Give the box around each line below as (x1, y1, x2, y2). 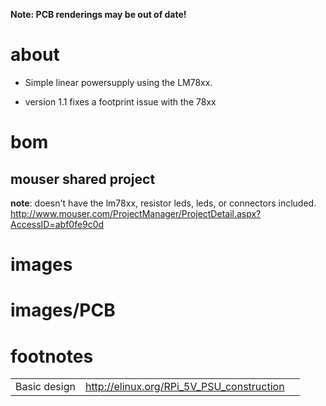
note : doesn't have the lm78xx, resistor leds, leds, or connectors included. (10, 197, 317, 209)
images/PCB (10, 299, 116, 322)
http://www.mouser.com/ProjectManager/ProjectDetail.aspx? (10, 207, 262, 219)
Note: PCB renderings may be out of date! (10, 9, 187, 20)
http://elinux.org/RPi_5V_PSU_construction (84, 380, 285, 394)
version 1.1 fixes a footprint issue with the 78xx (24, 95, 217, 108)
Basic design (15, 380, 76, 394)
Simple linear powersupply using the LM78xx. (24, 76, 213, 88)
